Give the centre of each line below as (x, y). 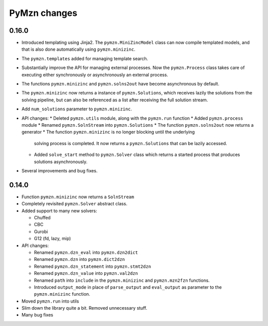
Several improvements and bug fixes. (60, 170)
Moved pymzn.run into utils (50, 301)
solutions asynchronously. (61, 162)
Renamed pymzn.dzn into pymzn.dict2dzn (79, 259)
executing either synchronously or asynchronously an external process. (95, 75)
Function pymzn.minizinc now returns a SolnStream (78, 197)
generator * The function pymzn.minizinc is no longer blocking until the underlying (108, 132)
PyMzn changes (43, 13)
